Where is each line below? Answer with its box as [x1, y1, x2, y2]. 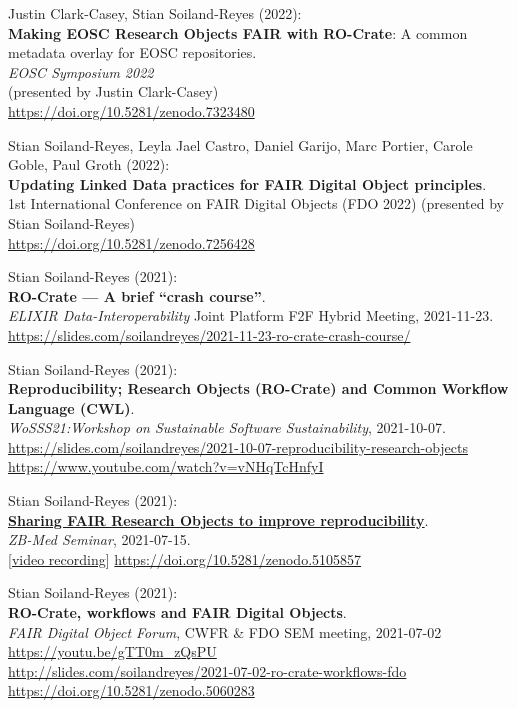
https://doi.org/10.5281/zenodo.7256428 [8, 232, 255, 253]
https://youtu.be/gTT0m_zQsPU [8, 641, 217, 662]
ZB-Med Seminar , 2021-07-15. [8, 529, 191, 550]
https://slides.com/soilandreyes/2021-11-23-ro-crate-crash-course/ [8, 324, 411, 345]
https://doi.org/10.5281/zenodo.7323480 [8, 100, 255, 121]
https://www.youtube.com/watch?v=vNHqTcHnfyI [8, 456, 324, 477]
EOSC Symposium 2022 [8, 61, 154, 82]
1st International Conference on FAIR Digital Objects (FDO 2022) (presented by [8, 193, 504, 214]
